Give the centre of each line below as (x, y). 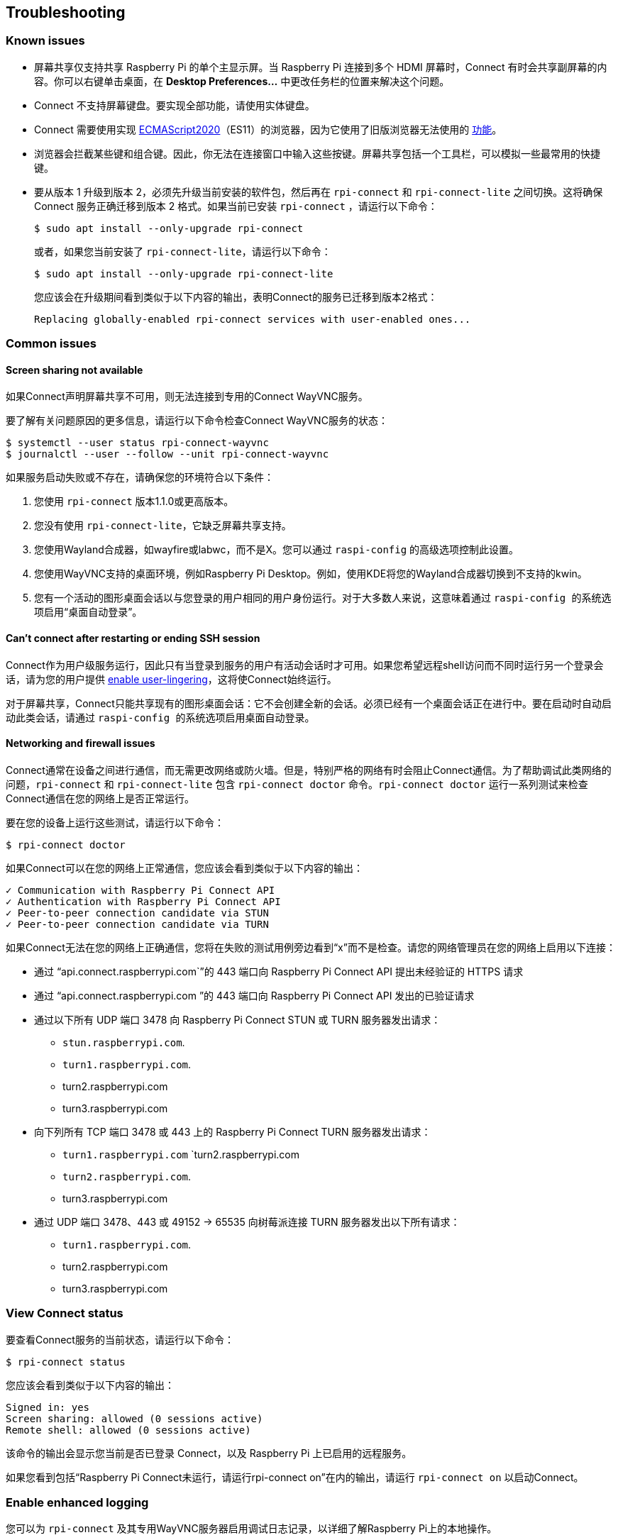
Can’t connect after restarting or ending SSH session (133, 638)
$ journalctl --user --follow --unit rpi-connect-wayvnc (167, 454)
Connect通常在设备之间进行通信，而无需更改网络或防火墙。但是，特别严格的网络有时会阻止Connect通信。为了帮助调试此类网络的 (309, 770)
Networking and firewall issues (81, 743)
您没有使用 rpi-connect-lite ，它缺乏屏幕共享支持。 (163, 526)
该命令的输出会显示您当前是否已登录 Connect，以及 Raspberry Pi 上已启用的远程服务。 (209, 1453)
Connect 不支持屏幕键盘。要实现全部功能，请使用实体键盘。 (175, 105)
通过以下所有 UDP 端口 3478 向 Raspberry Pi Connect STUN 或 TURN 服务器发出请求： (238, 1019)
